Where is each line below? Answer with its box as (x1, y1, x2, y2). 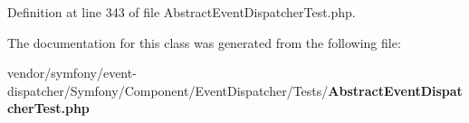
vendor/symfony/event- (7, 63, 137, 82)
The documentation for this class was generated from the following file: (7, 33, 401, 52)
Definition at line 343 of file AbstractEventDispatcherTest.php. (7, 3, 356, 21)
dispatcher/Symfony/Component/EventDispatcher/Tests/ (7, 80, 329, 99)
